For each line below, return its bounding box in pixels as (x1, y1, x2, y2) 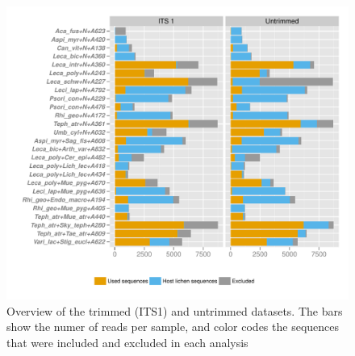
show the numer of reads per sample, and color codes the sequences (6, 318, 340, 335)
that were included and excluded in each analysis (6, 333, 248, 350)
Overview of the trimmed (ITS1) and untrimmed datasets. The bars (6, 302, 343, 319)
